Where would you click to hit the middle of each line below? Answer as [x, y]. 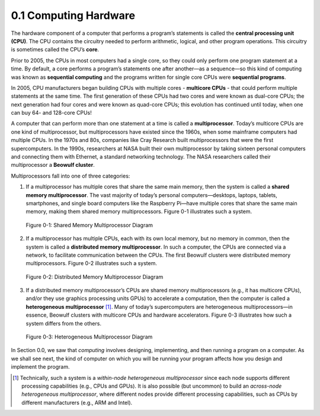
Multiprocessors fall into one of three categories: [71, 176]
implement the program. [40, 367]
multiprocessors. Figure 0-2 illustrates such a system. [91, 263]
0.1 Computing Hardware [73, 15]
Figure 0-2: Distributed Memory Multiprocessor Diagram [95, 277]
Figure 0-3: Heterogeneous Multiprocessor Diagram [89, 337]
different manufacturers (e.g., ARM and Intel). [77, 402]
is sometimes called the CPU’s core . [55, 50]
